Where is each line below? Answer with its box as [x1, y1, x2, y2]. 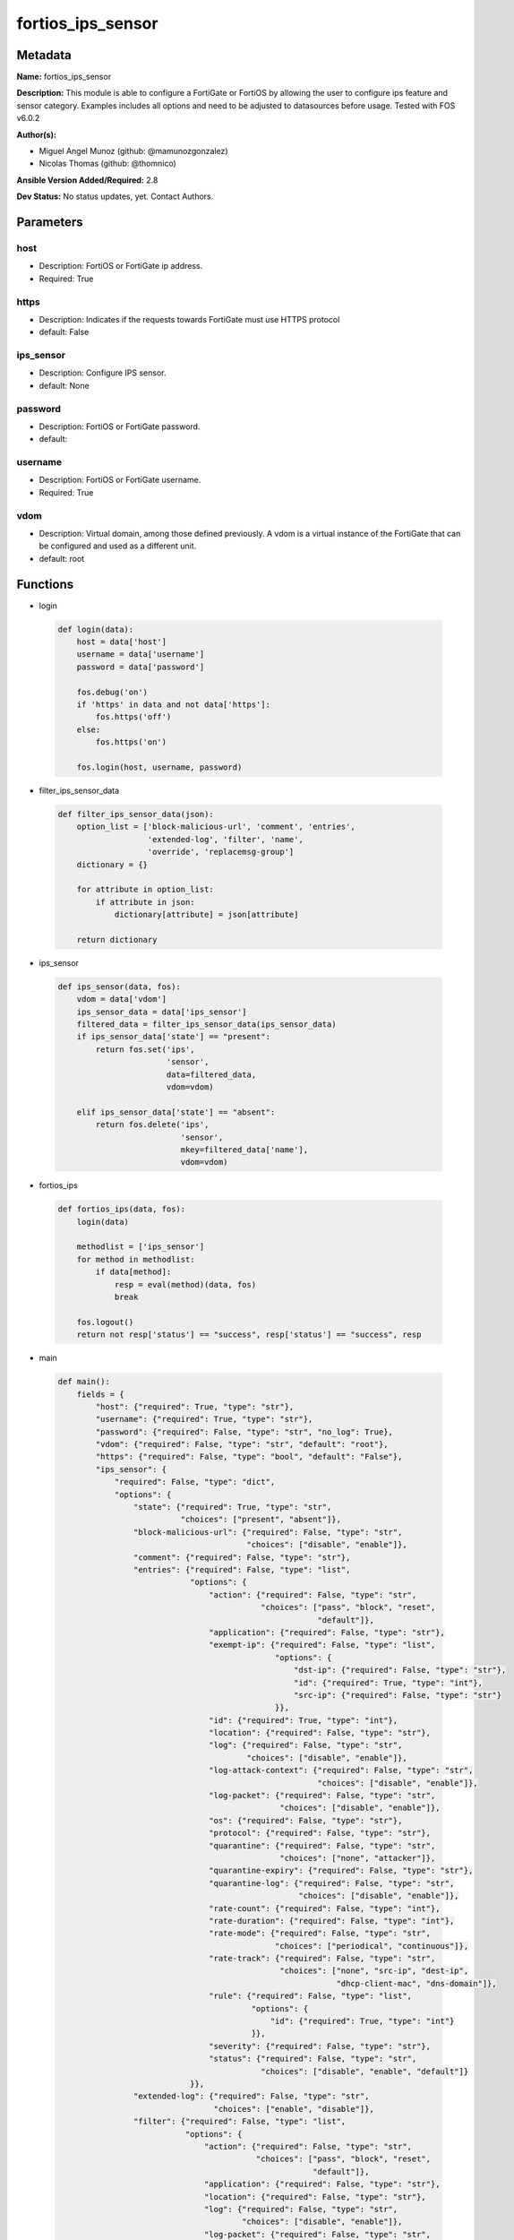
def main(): [57, 1376, 111, 1387]
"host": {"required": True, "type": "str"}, [95, 1401, 295, 1411]
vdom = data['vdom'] [76, 995, 167, 1004]
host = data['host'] [76, 637, 167, 647]
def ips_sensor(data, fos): [57, 981, 181, 992]
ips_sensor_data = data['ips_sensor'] [76, 1006, 247, 1017]
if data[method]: [95, 1267, 172, 1277]
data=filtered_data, [166, 1069, 257, 1080]
